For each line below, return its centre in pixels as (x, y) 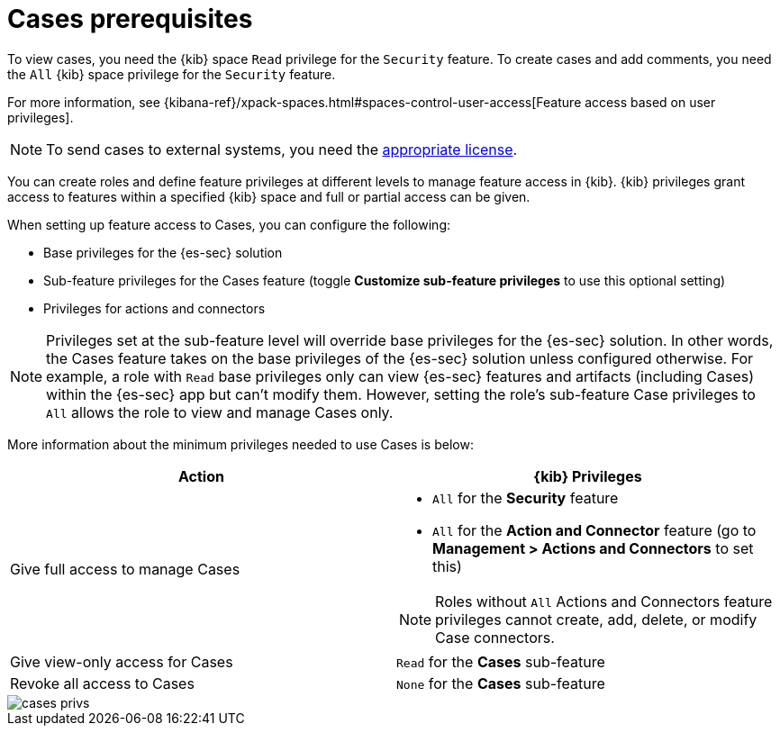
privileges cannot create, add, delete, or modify (596, 619)
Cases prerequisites (130, 19)
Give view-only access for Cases (122, 661)
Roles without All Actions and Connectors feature (604, 601)
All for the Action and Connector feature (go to (594, 530)
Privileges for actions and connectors (154, 308)
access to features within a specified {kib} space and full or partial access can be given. (269, 196)
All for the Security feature (526, 498)
